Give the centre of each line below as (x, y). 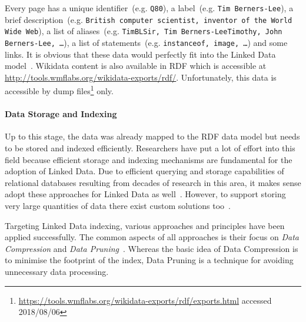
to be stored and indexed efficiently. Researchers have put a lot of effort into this (150, 148)
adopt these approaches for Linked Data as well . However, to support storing (145, 194)
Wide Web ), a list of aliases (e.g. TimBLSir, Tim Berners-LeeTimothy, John (144, 31)
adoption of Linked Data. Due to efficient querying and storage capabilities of (144, 171)
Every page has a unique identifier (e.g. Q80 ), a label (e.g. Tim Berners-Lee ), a (149, 8)
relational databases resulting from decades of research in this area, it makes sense (153, 182)
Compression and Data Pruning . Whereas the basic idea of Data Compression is (152, 248)
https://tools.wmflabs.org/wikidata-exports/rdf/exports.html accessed (145, 300)
